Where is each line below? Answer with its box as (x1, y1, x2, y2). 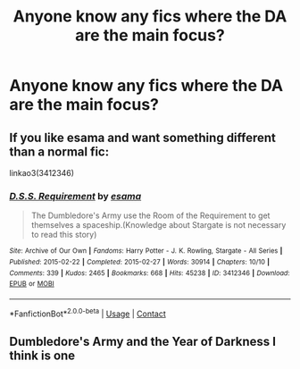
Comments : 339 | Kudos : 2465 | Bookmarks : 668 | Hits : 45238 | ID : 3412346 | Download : (9, 268, 290, 278)
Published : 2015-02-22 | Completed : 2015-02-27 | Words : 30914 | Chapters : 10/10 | (9, 257, 271, 266)
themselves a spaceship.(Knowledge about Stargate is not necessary (30, 220, 287, 231)
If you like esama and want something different (9, 130, 277, 145)
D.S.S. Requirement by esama (9, 189, 142, 202)
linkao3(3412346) (9, 168, 74, 178)
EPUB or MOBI (9, 280, 55, 289)
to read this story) (30, 230, 97, 240)
